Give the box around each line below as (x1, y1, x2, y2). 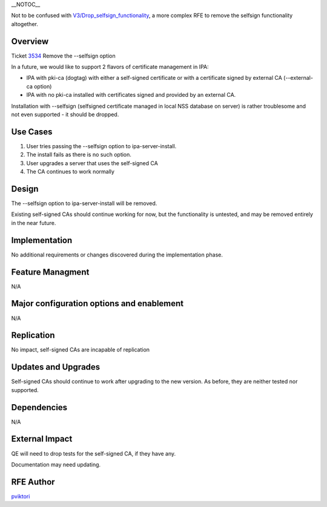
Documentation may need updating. (11, 460, 101, 468)
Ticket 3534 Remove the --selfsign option (11, 52, 116, 59)
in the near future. (11, 219, 56, 226)
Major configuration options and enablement (11, 298, 184, 309)
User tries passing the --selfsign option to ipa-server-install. (26, 142, 177, 149)
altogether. (11, 20, 39, 27)
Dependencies (11, 402, 68, 413)
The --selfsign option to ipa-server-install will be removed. (11, 200, 157, 207)
